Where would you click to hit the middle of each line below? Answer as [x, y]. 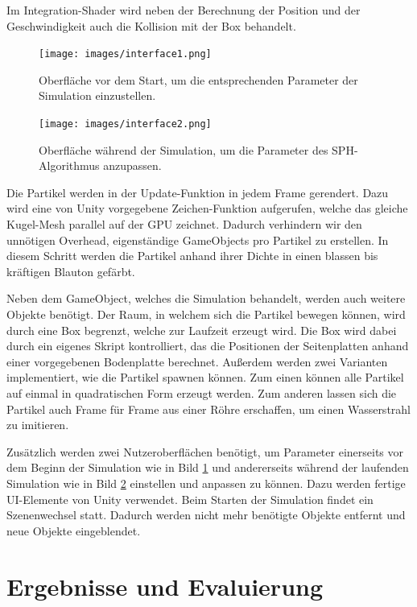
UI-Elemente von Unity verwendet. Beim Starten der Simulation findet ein [190, 499]
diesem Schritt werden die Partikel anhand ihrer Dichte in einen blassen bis [192, 256]
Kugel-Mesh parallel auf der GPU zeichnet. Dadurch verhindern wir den [184, 224]
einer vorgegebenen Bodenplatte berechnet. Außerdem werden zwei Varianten [197, 361]
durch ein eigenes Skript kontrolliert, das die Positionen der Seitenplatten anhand [208, 346]
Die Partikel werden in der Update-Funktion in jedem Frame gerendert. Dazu [198, 192]
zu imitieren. [38, 425]
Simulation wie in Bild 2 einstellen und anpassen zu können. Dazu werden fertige [206, 483]
